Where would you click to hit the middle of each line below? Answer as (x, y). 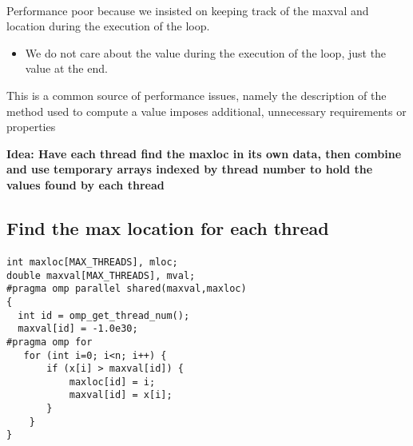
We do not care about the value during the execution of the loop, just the (206, 52)
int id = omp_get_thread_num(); (104, 315)
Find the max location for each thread (168, 227)
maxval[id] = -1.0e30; (78, 329)
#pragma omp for (50, 342)
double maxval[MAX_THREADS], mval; (101, 275)
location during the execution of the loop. (108, 26)
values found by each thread (85, 184)
